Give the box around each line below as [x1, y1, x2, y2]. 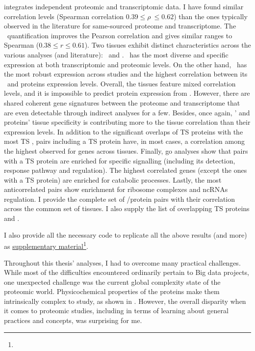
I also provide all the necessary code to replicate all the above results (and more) [4, 229, 247, 240]
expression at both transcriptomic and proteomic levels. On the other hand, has [4, 59, 247, 69]
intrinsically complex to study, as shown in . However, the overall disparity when [4, 296, 246, 306]
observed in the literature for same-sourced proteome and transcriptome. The [4, 21, 236, 31]
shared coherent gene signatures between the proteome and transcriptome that [4, 97, 240, 108]
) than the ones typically [174, 11, 248, 21]
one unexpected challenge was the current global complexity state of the [4, 276, 221, 287]
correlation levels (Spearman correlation [4, 11, 124, 21]
